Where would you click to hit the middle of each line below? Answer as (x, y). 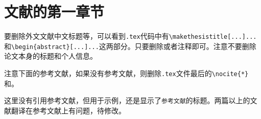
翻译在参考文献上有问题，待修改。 (68, 110)
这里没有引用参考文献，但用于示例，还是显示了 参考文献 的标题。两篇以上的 (127, 100)
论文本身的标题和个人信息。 (51, 56)
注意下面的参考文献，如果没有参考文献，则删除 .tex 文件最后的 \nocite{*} (126, 73)
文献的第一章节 (54, 11)
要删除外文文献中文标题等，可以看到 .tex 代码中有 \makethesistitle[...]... (130, 36)
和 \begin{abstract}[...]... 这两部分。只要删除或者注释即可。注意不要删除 (130, 46)
